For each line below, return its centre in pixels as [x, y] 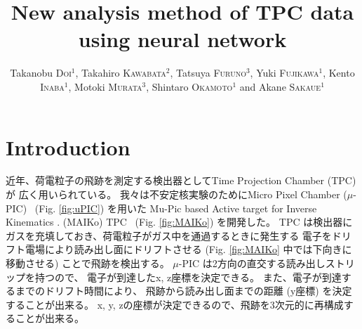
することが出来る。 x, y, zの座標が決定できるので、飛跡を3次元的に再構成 [175, 304]
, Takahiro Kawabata [121, 73]
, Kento [339, 73]
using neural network [182, 39]
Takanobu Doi [41, 73]
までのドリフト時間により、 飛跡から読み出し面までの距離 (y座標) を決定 [183, 291]
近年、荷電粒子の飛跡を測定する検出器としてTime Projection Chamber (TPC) [181, 180]
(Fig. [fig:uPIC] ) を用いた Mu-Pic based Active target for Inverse [176, 208]
